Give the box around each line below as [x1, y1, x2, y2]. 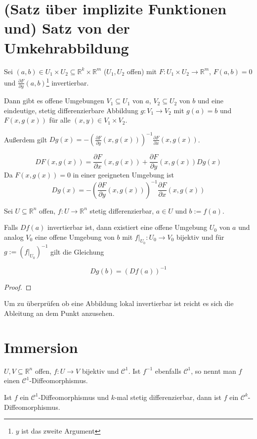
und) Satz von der [4, 18, 130, 38]
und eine [197, 95, 224, 106]
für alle [49, 115, 71, 125]
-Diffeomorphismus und [38, 392, 109, 402]
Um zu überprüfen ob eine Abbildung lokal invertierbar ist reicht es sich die [4, 298, 234, 308]
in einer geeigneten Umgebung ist [73, 170, 174, 180]
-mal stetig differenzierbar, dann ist [114, 392, 222, 402]
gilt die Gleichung [50, 246, 104, 257]
